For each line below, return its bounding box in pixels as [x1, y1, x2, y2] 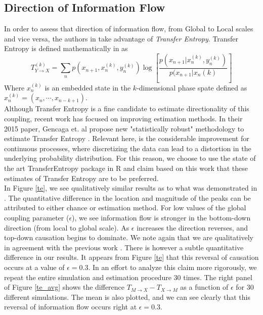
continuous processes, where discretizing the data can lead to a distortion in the [4, 143, 251, 153]
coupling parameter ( [4, 212, 69, 222]
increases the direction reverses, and [137, 222, 248, 233]
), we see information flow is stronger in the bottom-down [72, 212, 251, 222]
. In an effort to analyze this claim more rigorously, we [88, 261, 257, 272]
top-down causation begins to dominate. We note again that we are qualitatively [4, 232, 253, 243]
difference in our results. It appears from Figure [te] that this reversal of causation [4, 252, 259, 262]
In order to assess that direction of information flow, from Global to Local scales [4, 23, 253, 34]
